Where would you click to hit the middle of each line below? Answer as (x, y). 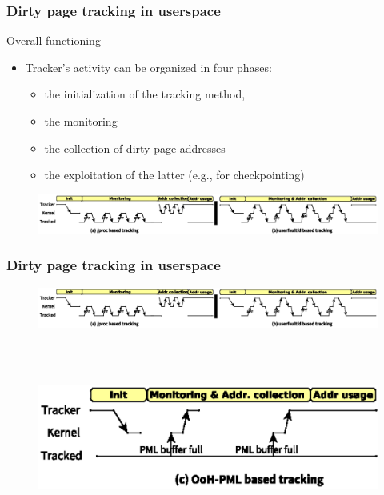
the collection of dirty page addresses (135, 148)
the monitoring (81, 121)
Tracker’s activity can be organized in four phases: (148, 67)
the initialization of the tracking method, (145, 94)
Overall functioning (54, 40)
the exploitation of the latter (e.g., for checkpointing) (174, 175)
